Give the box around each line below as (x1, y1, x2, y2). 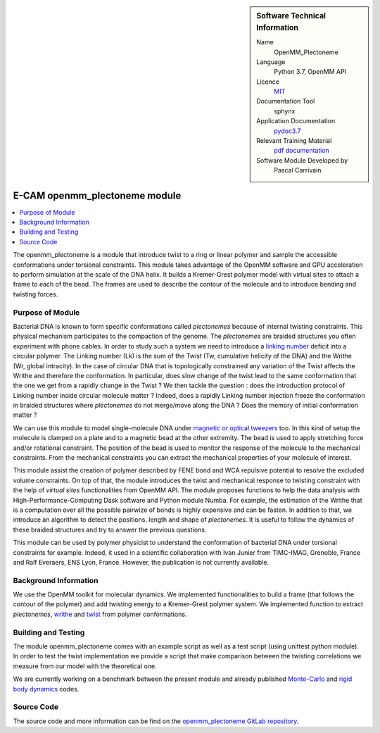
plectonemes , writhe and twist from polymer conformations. (13, 610, 187, 618)
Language (256, 57, 286, 66)
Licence (256, 77, 279, 86)
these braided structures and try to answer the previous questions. (13, 525, 207, 534)
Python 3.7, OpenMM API (274, 68, 347, 76)
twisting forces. (13, 289, 58, 299)
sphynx (274, 106, 296, 115)
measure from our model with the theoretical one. (13, 662, 158, 670)
